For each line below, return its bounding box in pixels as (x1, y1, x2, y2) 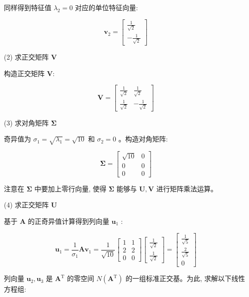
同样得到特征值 (4, 2, 51, 12)
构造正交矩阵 (4, 68, 45, 78)
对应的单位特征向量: (75, 2, 138, 12)
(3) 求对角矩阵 (4, 117, 49, 127)
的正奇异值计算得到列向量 (28, 216, 109, 226)
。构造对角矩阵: (118, 134, 168, 144)
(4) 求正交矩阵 (4, 200, 49, 210)
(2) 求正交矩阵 (4, 52, 49, 62)
